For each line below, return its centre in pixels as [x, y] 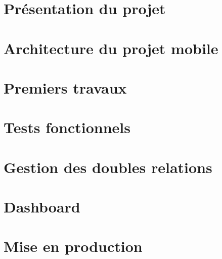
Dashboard [42, 207]
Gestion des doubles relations [108, 167]
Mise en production [73, 246]
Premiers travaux [65, 87]
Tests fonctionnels [67, 127]
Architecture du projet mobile [111, 48]
